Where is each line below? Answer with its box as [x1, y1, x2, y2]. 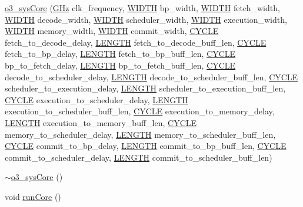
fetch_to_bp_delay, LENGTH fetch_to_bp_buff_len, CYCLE [5, 47, 236, 60]
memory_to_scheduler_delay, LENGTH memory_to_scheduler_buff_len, [5, 128, 276, 140]
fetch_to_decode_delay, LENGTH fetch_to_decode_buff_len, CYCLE [5, 36, 267, 48]
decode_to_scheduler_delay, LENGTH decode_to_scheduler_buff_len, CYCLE [5, 70, 298, 83]
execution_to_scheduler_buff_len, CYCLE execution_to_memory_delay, [5, 105, 275, 117]
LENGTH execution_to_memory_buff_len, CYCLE [5, 116, 197, 128]
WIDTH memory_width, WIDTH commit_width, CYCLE [5, 25, 219, 37]
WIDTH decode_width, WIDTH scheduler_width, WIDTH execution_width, [5, 13, 287, 25]
